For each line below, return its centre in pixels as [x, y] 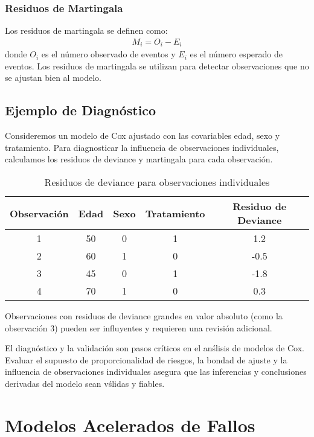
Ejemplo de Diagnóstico [81, 110]
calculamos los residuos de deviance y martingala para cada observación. [139, 159]
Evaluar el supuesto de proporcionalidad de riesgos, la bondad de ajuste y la [146, 359]
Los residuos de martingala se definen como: [86, 30]
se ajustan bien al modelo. [53, 78]
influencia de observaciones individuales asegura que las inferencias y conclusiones [156, 372]
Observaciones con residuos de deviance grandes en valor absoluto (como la [144, 316]
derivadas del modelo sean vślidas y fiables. [85, 384]
